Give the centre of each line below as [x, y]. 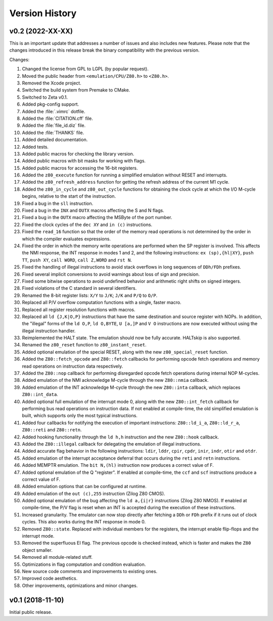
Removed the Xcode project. [52, 83]
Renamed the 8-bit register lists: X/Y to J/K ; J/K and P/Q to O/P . [90, 295]
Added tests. [35, 147]
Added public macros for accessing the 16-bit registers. [80, 168]
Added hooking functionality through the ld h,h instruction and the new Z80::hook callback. [121, 437]
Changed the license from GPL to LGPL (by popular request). [85, 69]
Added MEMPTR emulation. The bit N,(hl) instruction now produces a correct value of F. [118, 465]
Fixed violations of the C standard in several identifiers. [79, 288]
